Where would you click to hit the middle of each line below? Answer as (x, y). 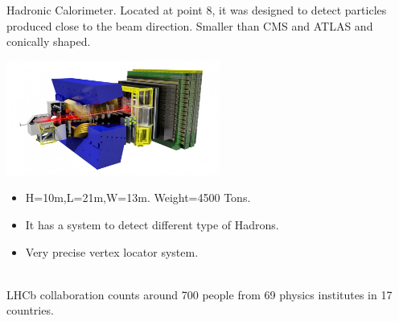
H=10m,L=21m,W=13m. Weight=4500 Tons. (138, 198)
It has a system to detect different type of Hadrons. (152, 225)
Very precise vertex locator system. (112, 251)
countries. (30, 310)
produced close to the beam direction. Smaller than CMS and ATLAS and (190, 25)
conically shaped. (49, 41)
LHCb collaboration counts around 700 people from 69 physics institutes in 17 (199, 294)
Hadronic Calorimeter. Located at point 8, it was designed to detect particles (197, 10)
